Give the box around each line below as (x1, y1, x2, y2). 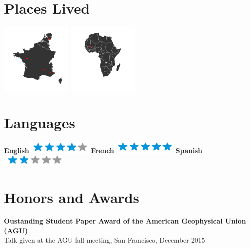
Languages (4, 112, 76, 132)
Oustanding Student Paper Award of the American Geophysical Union (4, 216, 246, 226)
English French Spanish (4, 145, 203, 155)
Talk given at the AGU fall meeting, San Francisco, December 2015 (4, 235, 205, 245)
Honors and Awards (4, 187, 139, 207)
